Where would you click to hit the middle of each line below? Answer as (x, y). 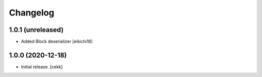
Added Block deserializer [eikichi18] (57, 42)
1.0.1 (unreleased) (36, 30)
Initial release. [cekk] (42, 67)
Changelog (32, 13)
